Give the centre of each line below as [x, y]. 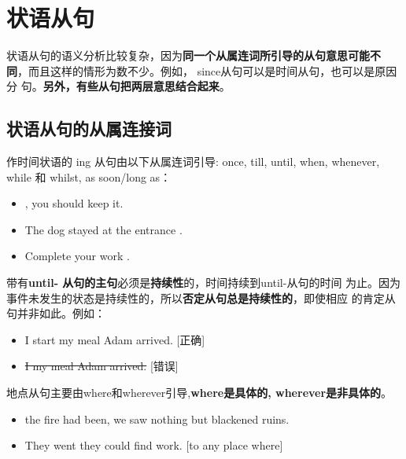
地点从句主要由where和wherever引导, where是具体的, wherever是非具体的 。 [199, 393]
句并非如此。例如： [56, 313]
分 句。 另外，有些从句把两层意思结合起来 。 [118, 86]
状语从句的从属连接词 [89, 129]
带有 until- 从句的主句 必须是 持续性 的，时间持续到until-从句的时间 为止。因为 [204, 283]
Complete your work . [77, 256]
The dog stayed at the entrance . [103, 229]
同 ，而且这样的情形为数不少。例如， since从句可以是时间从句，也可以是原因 [202, 70]
